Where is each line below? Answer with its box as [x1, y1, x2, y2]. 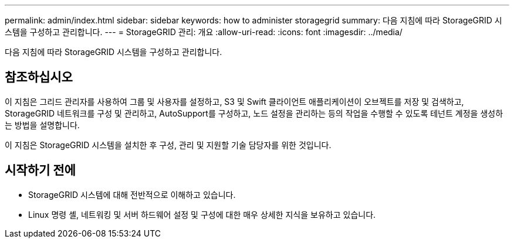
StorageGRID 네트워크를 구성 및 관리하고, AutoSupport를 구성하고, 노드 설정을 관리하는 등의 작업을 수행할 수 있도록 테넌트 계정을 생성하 [5, 108, 503, 118]
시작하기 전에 [5, 163, 76, 178]
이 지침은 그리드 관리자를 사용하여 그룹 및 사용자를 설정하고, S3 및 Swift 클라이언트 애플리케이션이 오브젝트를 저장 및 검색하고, [5, 96, 464, 107]
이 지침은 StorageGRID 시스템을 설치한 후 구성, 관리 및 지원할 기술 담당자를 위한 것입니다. [5, 139, 332, 150]
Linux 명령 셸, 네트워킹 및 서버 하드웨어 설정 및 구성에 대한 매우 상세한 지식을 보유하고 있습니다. [28, 209, 376, 220]
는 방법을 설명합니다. [5, 119, 80, 130]
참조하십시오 [5, 70, 73, 85]
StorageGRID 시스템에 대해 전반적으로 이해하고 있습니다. [28, 189, 236, 200]
